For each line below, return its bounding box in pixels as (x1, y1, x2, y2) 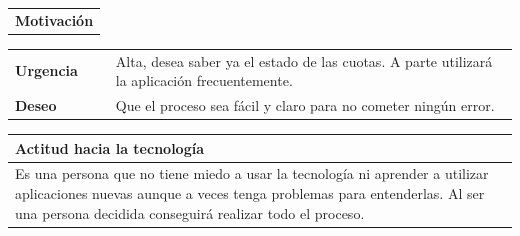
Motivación (15, 9, 94, 30)
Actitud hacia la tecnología (15, 137, 204, 158)
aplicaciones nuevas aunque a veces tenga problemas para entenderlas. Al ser (15, 183, 485, 204)
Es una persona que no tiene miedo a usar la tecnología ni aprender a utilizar (15, 163, 489, 184)
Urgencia (15, 60, 78, 81)
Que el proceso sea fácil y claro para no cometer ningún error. (115, 95, 495, 116)
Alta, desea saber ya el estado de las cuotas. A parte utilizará (115, 50, 493, 71)
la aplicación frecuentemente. (115, 70, 293, 91)
